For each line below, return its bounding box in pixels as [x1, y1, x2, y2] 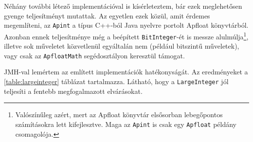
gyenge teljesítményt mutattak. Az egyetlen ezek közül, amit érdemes [4, 10, 210, 20]
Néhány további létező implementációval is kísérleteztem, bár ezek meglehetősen [4, 1, 242, 11]
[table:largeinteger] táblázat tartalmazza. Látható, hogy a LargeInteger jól [4, 76, 229, 86]
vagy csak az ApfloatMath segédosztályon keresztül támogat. [4, 50, 185, 60]
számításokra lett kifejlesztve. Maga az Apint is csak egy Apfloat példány [15, 119, 236, 129]
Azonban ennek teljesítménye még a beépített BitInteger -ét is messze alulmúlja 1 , [4, 30, 249, 41]
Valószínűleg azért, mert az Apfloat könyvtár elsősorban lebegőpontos [15, 109, 223, 120]
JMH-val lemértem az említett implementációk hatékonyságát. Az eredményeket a [4, 67, 248, 77]
